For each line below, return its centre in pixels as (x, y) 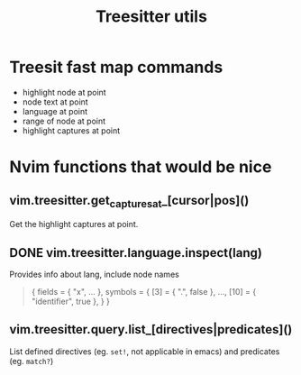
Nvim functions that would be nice (141, 167)
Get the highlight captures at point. (74, 224)
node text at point (55, 102)
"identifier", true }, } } (71, 301)
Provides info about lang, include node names (95, 274)
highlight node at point (64, 92)
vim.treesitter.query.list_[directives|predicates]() (151, 329)
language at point (55, 111)
